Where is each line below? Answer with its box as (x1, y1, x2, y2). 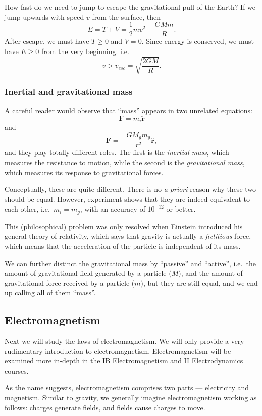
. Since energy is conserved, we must (141, 36, 254, 46)
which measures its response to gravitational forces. (5, 167, 164, 177)
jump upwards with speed (5, 11, 84, 22)
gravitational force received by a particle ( (5, 277, 135, 288)
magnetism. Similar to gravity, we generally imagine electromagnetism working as (5, 392, 257, 403)
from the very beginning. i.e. (41, 45, 129, 56)
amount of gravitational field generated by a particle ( (5, 268, 172, 278)
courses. (5, 365, 29, 376)
